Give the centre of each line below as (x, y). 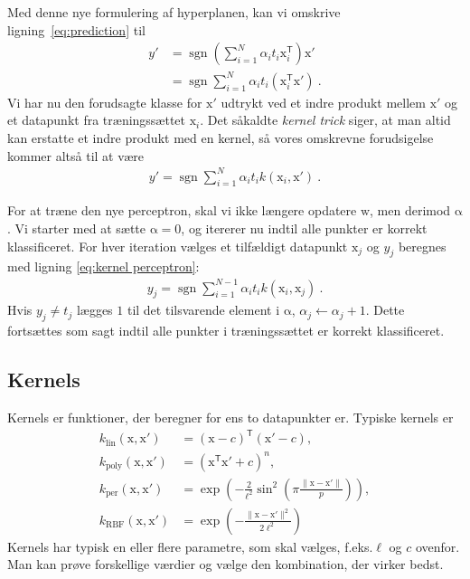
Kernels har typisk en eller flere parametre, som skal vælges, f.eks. (190, 546)
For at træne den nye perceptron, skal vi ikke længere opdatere (182, 210)
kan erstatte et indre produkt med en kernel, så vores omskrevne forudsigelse (221, 137)
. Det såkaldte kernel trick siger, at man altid (325, 120)
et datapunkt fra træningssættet (97, 120)
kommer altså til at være (76, 155)
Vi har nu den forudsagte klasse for (105, 102)
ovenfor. (437, 546)
